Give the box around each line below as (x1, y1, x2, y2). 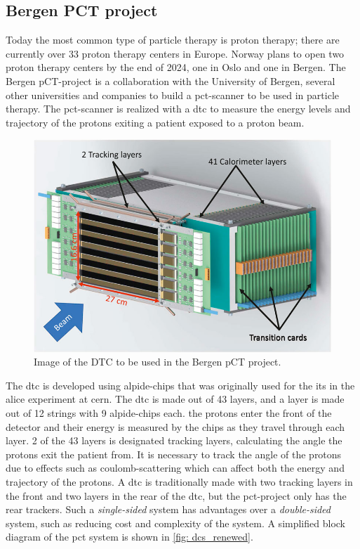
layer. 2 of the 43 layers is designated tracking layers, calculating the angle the (6, 433, 342, 448)
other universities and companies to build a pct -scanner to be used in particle (6, 87, 340, 102)
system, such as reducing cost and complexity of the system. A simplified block (6, 515, 345, 530)
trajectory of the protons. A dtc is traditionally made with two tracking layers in (6, 474, 353, 489)
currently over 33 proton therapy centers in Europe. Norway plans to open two (6, 46, 345, 60)
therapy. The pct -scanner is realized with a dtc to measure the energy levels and (6, 101, 351, 116)
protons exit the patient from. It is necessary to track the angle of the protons (6, 446, 342, 461)
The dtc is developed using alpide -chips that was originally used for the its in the (6, 377, 355, 392)
